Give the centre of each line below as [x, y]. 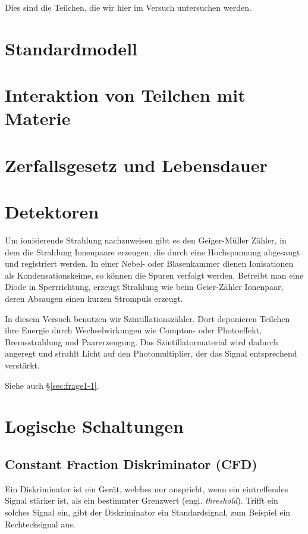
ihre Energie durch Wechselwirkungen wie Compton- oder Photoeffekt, [133, 330]
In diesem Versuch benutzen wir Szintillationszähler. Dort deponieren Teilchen [147, 318]
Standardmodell [71, 48]
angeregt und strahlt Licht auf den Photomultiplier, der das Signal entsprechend [151, 353]
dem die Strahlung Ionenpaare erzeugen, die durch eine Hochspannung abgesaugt [153, 252]
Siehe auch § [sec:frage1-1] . [52, 385]
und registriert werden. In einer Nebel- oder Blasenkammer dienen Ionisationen [149, 263]
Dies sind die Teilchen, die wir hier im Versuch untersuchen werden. [128, 7]
